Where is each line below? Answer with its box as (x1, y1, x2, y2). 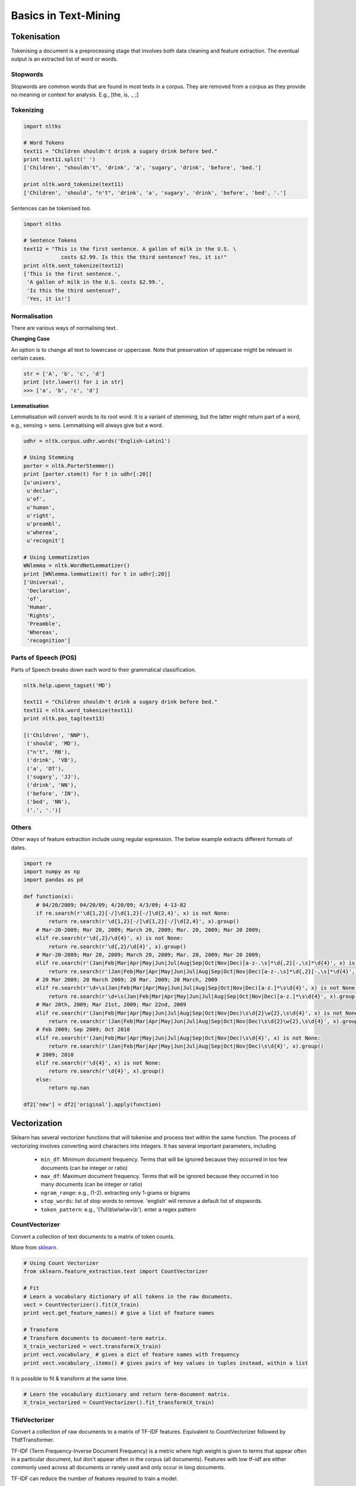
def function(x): (23, 893, 74, 900)
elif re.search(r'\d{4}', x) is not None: (36, 1060, 161, 1066)
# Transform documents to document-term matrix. (23, 1334, 168, 1342)
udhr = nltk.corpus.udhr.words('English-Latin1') (23, 437, 171, 444)
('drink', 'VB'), (27, 757, 77, 764)
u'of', (27, 496, 46, 502)
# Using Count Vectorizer (23, 1260, 99, 1267)
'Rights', (27, 612, 55, 619)
